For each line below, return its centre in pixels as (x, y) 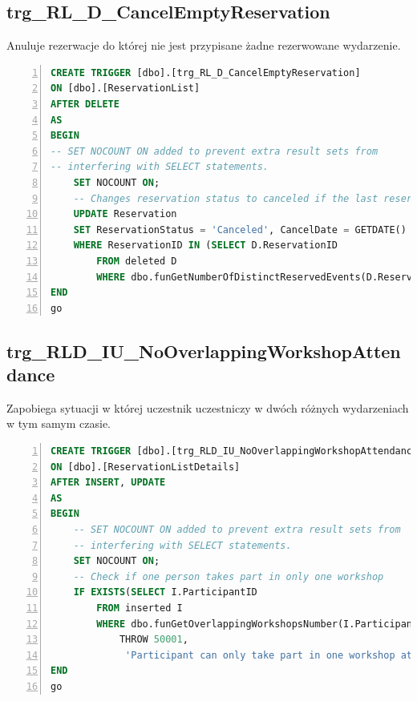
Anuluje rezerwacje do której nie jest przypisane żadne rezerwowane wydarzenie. (204, 45)
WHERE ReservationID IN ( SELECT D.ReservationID (205, 246)
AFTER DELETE (85, 104)
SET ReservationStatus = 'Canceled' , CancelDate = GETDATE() (240, 230)
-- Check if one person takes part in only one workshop (229, 576)
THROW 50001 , (154, 640)
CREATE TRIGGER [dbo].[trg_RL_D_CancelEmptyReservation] (206, 73)
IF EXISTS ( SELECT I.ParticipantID (165, 592)
